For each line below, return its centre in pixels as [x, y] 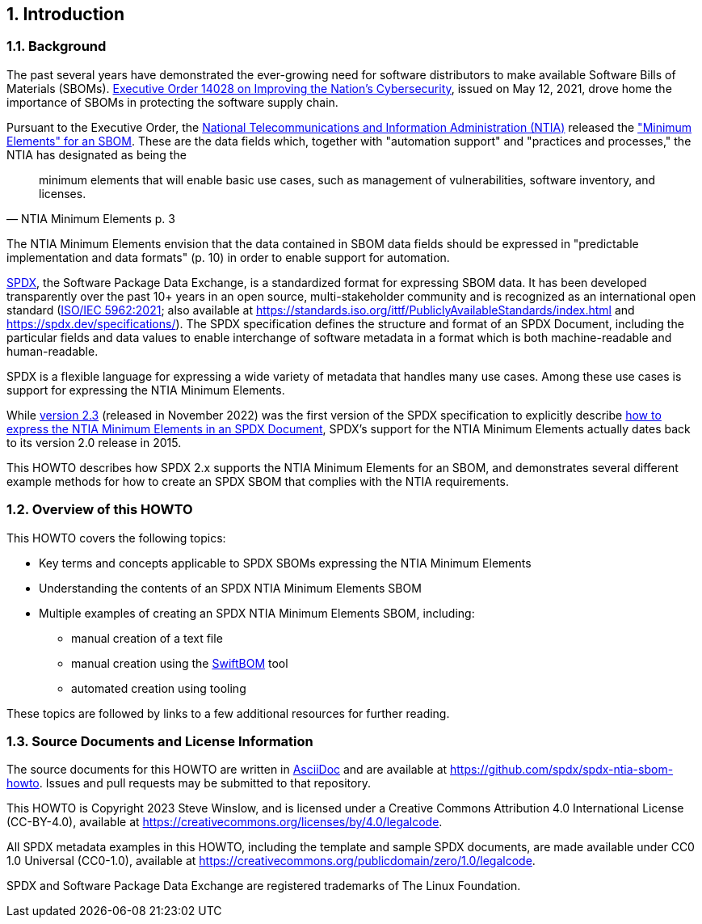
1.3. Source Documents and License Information [160, 741]
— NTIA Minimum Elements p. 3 [91, 218]
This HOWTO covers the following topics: [116, 538]
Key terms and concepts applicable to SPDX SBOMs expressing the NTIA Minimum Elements [285, 563]
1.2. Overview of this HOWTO [100, 510]
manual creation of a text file [147, 638]
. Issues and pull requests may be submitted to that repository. [205, 783]
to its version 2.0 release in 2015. [94, 442]
